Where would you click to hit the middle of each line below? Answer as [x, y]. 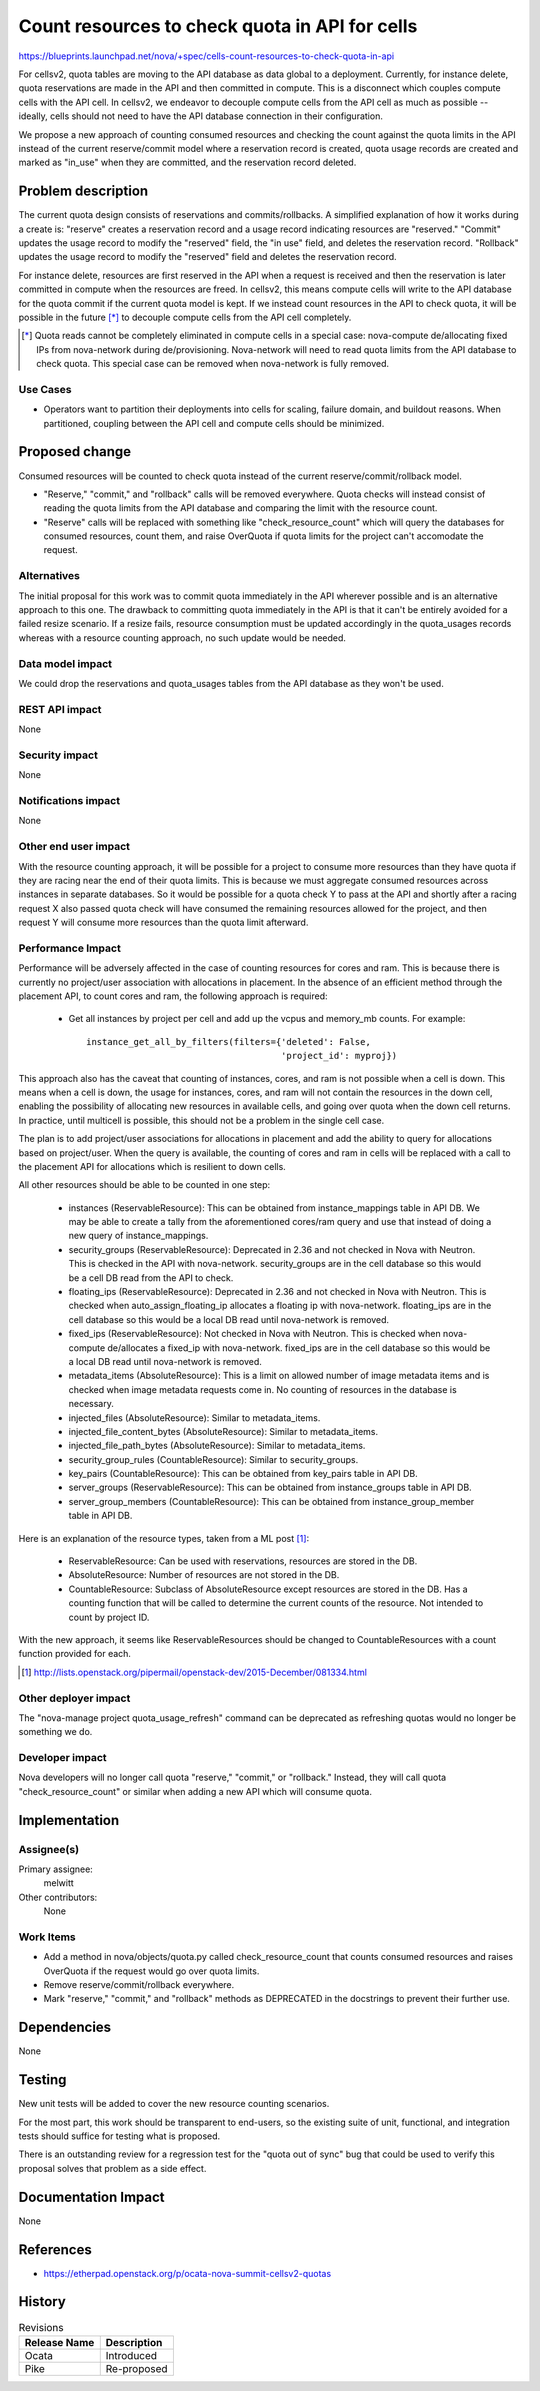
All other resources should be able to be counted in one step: [144, 1185]
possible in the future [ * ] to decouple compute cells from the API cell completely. [185, 317]
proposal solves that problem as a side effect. [112, 2168]
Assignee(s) [49, 1849]
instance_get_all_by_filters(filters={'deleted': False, [229, 1041]
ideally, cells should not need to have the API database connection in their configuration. [201, 116]
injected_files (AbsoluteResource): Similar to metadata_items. [194, 1417]
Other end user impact [74, 847]
